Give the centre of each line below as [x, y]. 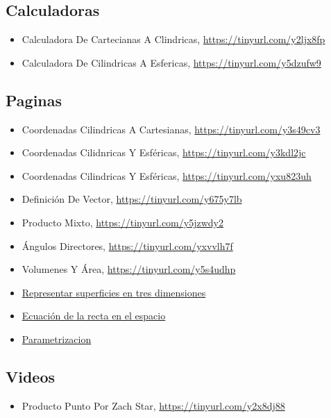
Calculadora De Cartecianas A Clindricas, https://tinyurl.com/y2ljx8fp [173, 39]
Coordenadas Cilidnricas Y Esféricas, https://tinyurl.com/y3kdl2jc [164, 152]
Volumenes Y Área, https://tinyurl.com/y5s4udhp [129, 269]
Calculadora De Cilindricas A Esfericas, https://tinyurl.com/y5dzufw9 [171, 62]
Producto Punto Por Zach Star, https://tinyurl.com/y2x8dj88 [153, 405]
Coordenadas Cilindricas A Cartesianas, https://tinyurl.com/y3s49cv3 [171, 129]
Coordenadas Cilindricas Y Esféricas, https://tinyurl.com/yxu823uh [167, 175]
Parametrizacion [57, 338]
